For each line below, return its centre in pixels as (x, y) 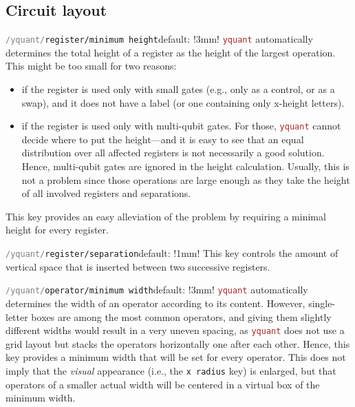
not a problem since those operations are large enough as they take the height (186, 179)
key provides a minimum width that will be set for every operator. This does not (176, 357)
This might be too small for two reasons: (91, 66)
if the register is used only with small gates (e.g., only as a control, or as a (178, 89)
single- (322, 303)
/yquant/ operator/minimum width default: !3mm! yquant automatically (157, 290)
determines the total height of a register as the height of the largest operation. (171, 52)
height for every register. (57, 230)
